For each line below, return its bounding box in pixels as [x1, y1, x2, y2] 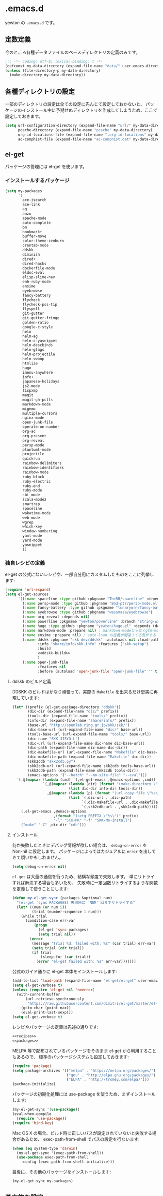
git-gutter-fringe [22, 316, 60, 321]
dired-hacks [22, 261, 47, 266]
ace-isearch [22, 198, 47, 203]
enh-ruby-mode [22, 279, 51, 284]
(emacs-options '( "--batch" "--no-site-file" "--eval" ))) [27, 772, 147, 777]
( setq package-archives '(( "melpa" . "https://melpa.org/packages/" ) [12, 1068, 156, 1073]
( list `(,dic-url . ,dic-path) [68, 795, 132, 800]
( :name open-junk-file [22, 660, 68, 665]
